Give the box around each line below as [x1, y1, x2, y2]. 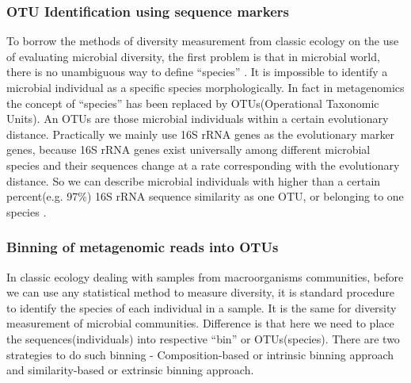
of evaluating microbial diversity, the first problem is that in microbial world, [6, 48, 380, 64]
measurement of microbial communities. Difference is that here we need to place [6, 315, 394, 331]
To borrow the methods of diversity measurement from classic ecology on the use [6, 33, 399, 49]
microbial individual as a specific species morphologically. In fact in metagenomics [6, 79, 405, 95]
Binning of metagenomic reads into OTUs [6, 237, 279, 257]
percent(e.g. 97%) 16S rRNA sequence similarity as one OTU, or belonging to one [6, 188, 404, 205]
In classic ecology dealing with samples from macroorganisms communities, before [6, 268, 404, 285]
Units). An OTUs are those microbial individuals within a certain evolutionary [6, 110, 389, 127]
